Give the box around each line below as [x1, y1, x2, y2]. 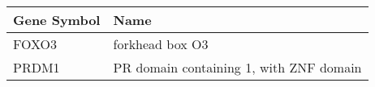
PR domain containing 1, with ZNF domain [113, 58, 362, 77]
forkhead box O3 [113, 35, 209, 53]
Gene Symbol [13, 10, 101, 29]
